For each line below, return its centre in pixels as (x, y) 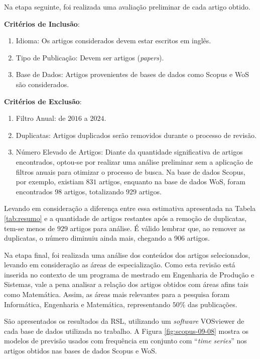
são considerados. (42, 84)
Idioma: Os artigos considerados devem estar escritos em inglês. (113, 41)
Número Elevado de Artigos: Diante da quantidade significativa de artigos (129, 152)
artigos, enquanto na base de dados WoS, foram (172, 182)
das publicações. (213, 304)
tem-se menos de (30, 228)
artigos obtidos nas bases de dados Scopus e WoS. (81, 351)
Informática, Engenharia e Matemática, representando (87, 304)
